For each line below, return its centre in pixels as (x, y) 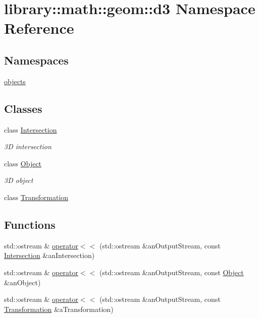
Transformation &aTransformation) (59, 309)
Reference (39, 28)
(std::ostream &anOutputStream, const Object (171, 272)
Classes (23, 108)
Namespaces (36, 60)
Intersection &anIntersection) (49, 255)
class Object (23, 163)
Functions (30, 224)
